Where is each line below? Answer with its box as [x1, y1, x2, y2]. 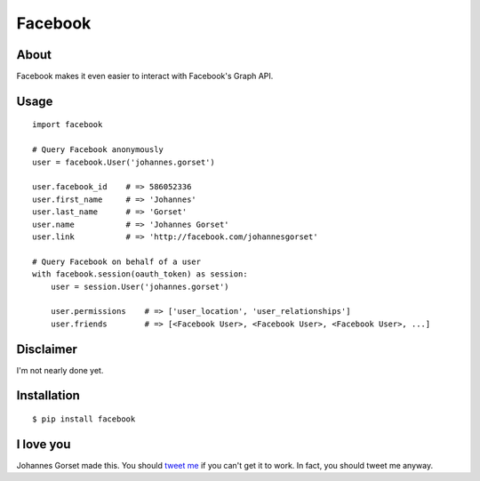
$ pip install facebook [32, 414, 136, 424]
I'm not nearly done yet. [16, 365, 104, 375]
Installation [16, 388, 80, 404]
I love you [16, 437, 71, 452]
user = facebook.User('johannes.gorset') [32, 156, 215, 167]
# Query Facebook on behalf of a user [32, 256, 202, 267]
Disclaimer [16, 341, 77, 357]
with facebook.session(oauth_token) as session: [32, 269, 248, 279]
